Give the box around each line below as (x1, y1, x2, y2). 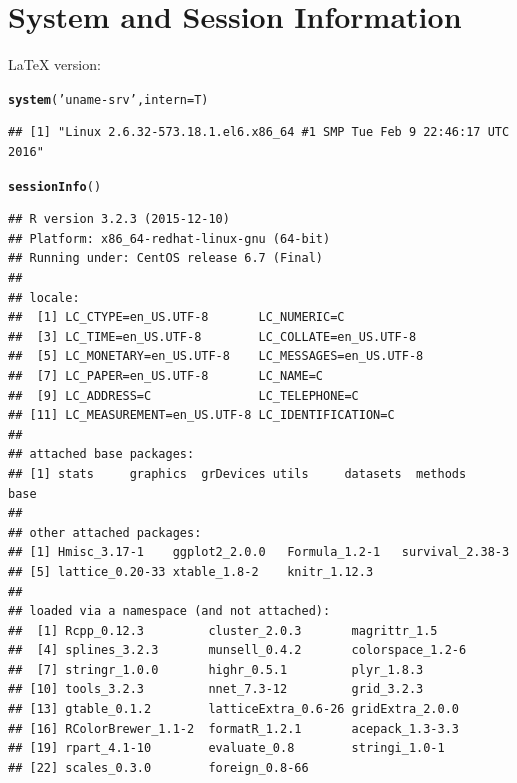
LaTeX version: (8, 54, 101, 75)
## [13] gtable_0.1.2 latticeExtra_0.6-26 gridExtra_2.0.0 (8, 702, 460, 717)
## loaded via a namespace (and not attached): (8, 604, 331, 619)
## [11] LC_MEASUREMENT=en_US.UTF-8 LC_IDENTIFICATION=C (8, 408, 395, 423)
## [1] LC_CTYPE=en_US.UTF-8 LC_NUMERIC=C (8, 310, 345, 325)
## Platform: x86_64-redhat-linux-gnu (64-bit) (8, 231, 331, 246)
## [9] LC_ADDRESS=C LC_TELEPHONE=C (8, 388, 359, 403)
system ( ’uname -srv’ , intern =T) (8, 92, 209, 107)
